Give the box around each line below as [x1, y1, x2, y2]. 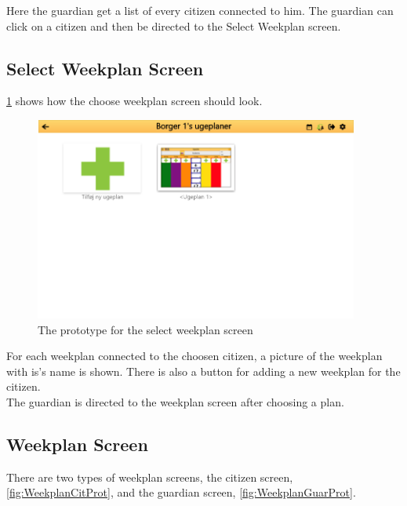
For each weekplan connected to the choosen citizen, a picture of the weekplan [6, 348, 383, 364]
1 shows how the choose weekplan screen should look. [6, 93, 263, 109]
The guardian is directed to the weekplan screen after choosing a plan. [6, 394, 344, 410]
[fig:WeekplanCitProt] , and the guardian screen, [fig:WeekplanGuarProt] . [6, 484, 356, 501]
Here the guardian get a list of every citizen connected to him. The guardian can [6, 2, 394, 18]
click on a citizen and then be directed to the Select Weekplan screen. [6, 17, 341, 34]
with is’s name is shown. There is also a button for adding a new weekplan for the [6, 362, 401, 379]
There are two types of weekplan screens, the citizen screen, [6, 468, 293, 485]
